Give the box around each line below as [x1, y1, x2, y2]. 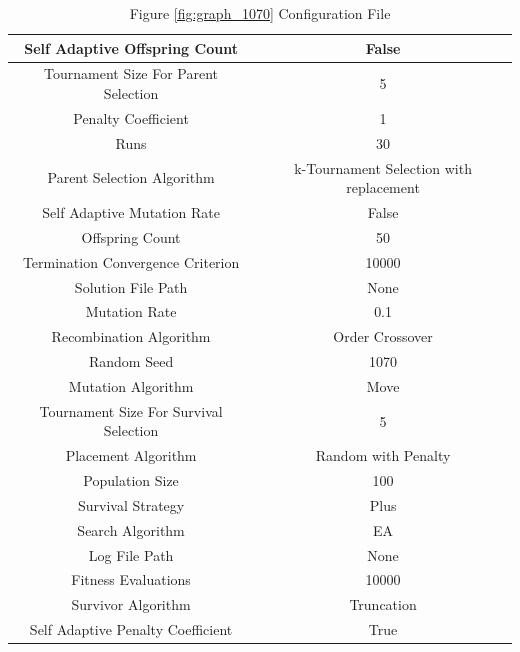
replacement [346, 177, 420, 198]
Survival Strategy [77, 494, 185, 515]
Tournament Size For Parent [44, 63, 219, 84]
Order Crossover [333, 326, 433, 347]
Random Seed [88, 351, 174, 372]
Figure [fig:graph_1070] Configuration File [129, 3, 391, 23]
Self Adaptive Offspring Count [24, 37, 238, 58]
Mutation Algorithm [68, 375, 194, 396]
